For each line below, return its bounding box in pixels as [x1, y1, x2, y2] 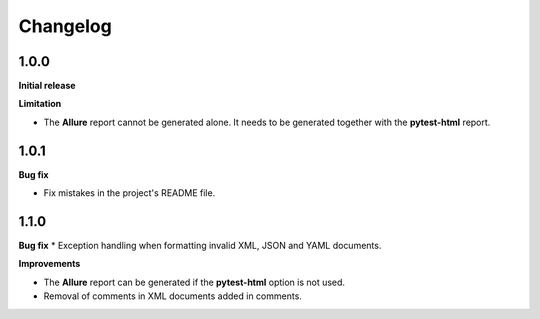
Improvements [18, 258, 81, 270]
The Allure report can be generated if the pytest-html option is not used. [43, 276, 345, 288]
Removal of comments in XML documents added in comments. [43, 290, 302, 302]
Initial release [18, 80, 76, 92]
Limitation [18, 98, 62, 110]
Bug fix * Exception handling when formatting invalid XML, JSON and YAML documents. [18, 240, 382, 252]
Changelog [18, 15, 112, 37]
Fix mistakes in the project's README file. [43, 187, 216, 199]
